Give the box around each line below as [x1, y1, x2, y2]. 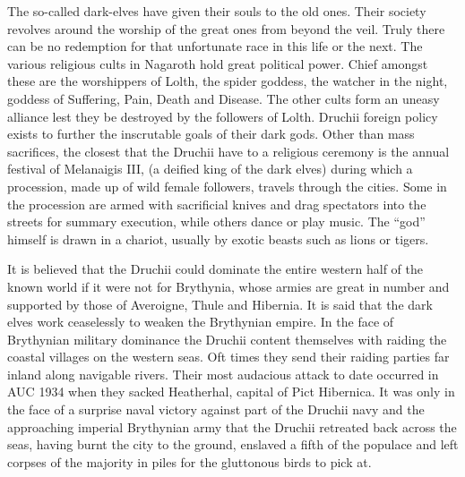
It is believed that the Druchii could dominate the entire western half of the [7, 260, 424, 278]
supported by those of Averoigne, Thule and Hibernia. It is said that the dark [7, 294, 433, 313]
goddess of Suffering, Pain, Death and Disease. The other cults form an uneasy [7, 89, 440, 107]
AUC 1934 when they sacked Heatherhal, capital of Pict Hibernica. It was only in [7, 382, 455, 401]
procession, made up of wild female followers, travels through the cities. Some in [7, 176, 447, 195]
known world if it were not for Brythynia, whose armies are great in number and [7, 277, 450, 295]
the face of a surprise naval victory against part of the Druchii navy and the [7, 400, 425, 419]
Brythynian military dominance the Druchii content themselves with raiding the [7, 329, 447, 348]
